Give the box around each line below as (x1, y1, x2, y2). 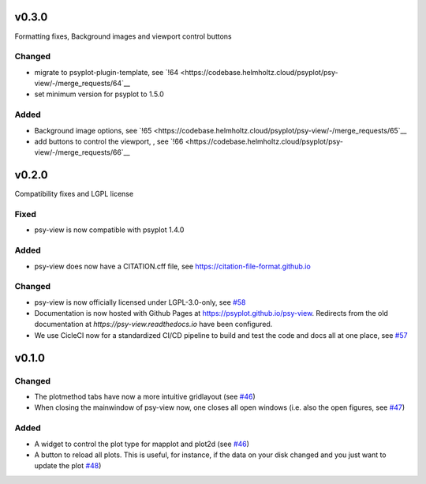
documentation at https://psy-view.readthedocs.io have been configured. (34, 320, 273, 329)
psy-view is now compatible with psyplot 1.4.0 (34, 225, 185, 234)
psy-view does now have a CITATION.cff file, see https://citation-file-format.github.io (34, 261, 311, 271)
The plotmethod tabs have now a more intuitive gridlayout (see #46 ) (34, 392, 256, 402)
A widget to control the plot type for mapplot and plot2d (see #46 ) (34, 439, 250, 448)
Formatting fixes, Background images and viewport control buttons (14, 32, 232, 41)
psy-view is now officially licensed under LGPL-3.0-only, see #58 (34, 297, 246, 307)
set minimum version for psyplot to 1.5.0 (34, 89, 165, 99)
